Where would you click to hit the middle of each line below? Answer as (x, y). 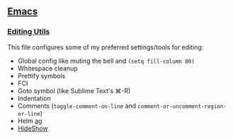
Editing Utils (29, 32)
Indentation (34, 98)
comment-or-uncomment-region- (182, 106)
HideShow (33, 128)
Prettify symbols (41, 75)
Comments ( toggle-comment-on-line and (77, 106)
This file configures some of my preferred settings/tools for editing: (106, 47)
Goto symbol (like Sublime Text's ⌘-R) (74, 90)
